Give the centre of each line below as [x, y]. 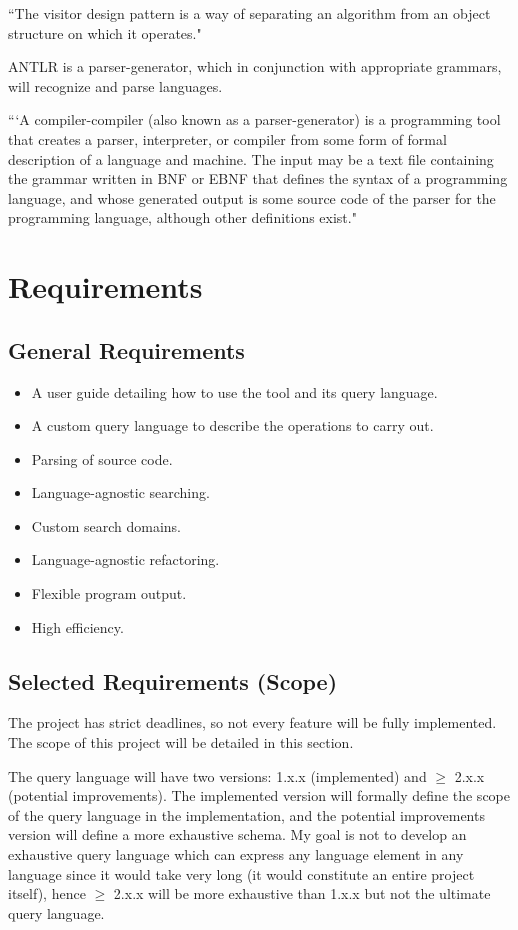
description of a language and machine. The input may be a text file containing [251, 158]
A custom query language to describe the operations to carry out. [232, 425]
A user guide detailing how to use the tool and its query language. [234, 391]
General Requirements [126, 349]
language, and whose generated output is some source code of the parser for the [252, 197]
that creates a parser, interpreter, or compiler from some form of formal [227, 138]
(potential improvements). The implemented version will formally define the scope [259, 795]
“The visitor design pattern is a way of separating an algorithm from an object [249, 13]
